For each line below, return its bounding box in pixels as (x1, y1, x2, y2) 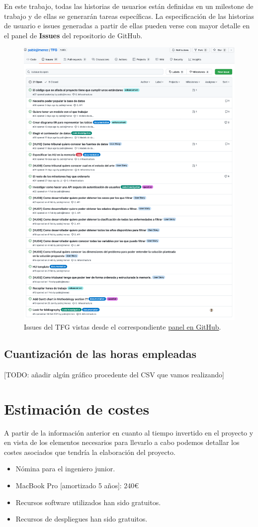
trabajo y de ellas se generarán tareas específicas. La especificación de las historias (4, 10, 255, 21)
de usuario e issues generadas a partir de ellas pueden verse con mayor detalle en (4, 20, 250, 31)
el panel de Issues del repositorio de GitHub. (4, 30, 143, 40)
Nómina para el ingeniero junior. (15, 463, 115, 474)
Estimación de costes (4, 398, 150, 419)
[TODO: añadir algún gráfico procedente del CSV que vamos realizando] (4, 369, 225, 379)
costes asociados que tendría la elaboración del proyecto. (4, 446, 175, 457)
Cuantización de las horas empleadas (4, 346, 196, 361)
